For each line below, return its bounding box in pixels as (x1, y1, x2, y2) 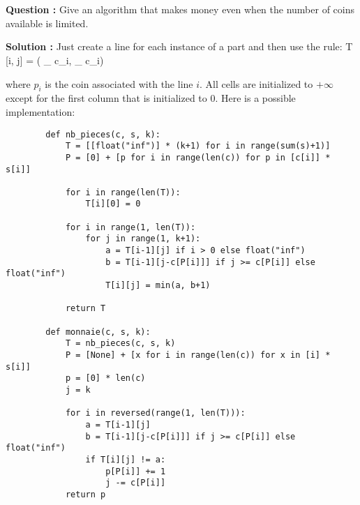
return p (65, 489, 106, 499)
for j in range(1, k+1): (85, 234, 201, 244)
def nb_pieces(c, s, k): (45, 129, 160, 140)
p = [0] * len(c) (65, 373, 146, 384)
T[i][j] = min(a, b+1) (105, 280, 211, 291)
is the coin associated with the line (45, 76, 193, 91)
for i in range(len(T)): (65, 187, 181, 197)
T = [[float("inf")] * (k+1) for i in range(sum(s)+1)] (65, 141, 331, 151)
